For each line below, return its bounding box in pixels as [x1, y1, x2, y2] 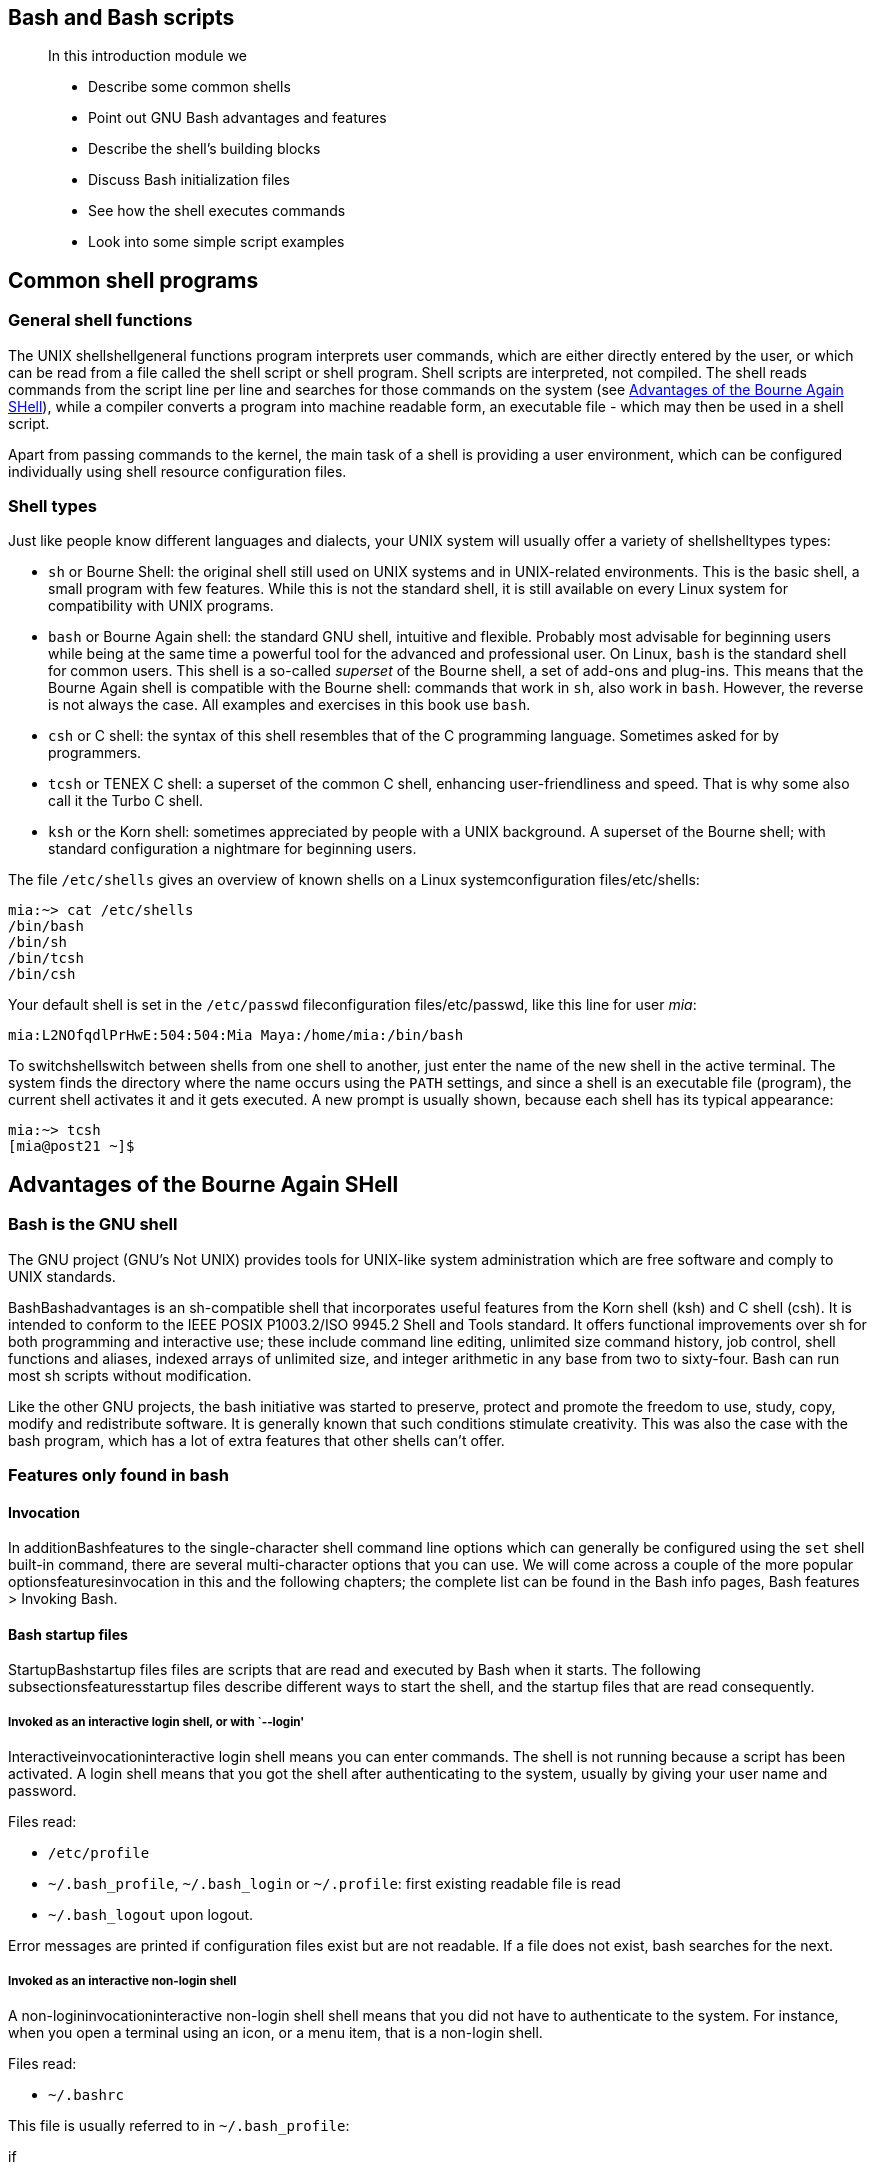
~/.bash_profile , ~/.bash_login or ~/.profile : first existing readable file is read [48, 1875, 621, 1893]
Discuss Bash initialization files [88, 171, 290, 189]
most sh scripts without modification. [8, 1366, 252, 1384]
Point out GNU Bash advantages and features [88, 109, 387, 127]
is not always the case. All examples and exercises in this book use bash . [48, 696, 531, 714]
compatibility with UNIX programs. [48, 597, 274, 615]
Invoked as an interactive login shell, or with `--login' [8, 1714, 305, 1729]
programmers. [48, 744, 142, 762]
